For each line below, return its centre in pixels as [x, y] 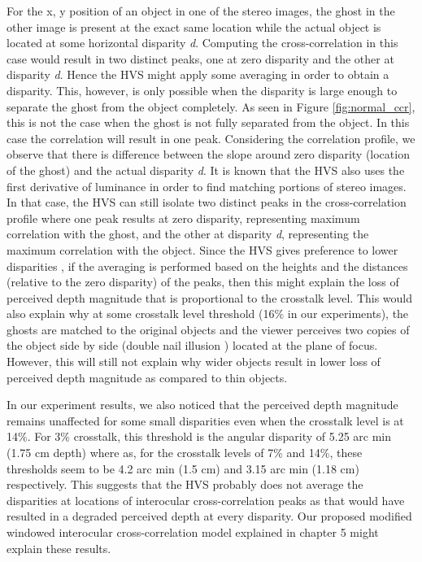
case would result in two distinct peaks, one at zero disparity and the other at [200, 58]
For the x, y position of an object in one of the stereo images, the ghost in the [201, 11]
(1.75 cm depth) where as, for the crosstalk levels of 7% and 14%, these [185, 453]
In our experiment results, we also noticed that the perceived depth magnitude [202, 405]
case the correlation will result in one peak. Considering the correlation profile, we [211, 138]
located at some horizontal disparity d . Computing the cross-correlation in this [202, 43]
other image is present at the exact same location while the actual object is [194, 26]
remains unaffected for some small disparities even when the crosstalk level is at [205, 420]
